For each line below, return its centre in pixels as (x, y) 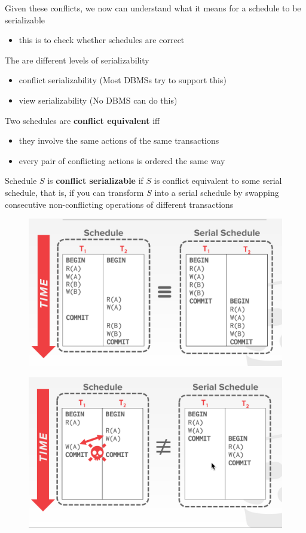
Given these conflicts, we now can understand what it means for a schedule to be (153, 8)
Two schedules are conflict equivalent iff (82, 120)
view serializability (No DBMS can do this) (98, 100)
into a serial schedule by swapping (217, 192)
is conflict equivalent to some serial (218, 181)
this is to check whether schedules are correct (102, 40)
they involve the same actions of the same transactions (119, 140)
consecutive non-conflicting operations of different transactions (119, 204)
